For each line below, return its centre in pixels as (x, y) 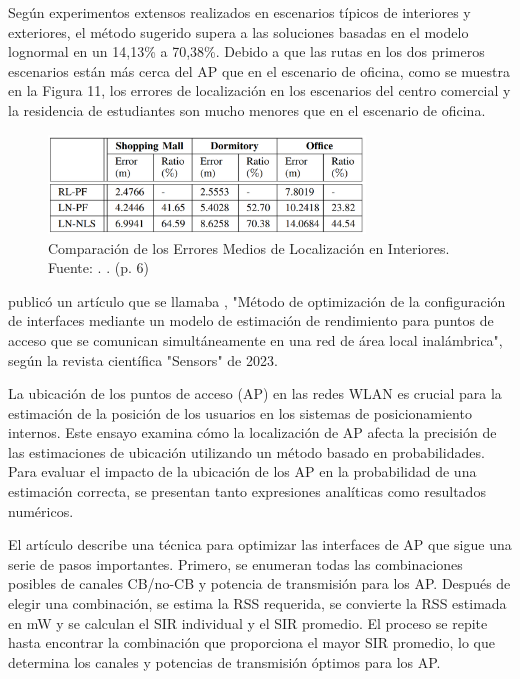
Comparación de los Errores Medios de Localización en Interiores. (249, 247)
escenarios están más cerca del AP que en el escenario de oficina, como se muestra (259, 70)
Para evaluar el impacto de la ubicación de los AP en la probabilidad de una (242, 471)
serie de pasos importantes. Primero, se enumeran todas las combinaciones (235, 563)
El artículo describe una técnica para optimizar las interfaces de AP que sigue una (260, 544)
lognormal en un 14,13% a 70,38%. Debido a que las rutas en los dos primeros (246, 51)
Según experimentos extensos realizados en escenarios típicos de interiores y (239, 12)
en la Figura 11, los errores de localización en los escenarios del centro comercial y (259, 90)
